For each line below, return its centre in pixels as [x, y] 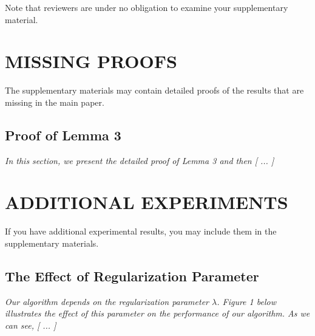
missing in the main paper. [55, 102]
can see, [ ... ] [31, 325]
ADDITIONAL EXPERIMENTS [147, 202]
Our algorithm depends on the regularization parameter [107, 301]
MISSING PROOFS [91, 61]
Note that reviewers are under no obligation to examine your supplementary [147, 7]
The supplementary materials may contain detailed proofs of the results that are [154, 90]
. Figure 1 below [246, 301]
